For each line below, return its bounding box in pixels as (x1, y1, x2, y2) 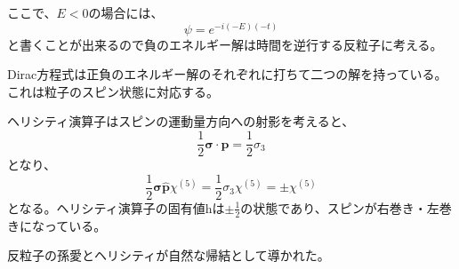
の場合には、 (88, 4, 164, 21)
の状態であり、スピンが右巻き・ (240, 198, 427, 217)
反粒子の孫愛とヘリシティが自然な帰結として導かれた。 (7, 246, 330, 265)
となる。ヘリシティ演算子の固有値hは (7, 198, 225, 217)
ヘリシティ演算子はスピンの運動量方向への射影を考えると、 (7, 112, 355, 131)
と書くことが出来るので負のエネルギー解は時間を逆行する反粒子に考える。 (7, 35, 443, 53)
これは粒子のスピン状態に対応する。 (7, 82, 219, 100)
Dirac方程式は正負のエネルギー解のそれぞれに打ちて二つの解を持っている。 (7, 65, 447, 83)
